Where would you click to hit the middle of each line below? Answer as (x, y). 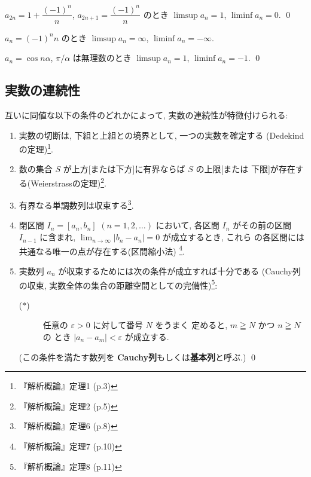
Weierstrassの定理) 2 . (68, 182)
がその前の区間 (262, 225)
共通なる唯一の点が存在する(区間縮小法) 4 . (102, 250)
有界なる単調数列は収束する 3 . (76, 204)
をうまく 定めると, (191, 325)
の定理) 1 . (36, 148)
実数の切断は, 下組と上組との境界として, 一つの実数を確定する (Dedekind (161, 135)
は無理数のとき (102, 58)
